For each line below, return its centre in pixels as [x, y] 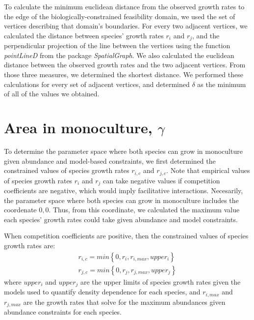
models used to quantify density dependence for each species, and [102, 292]
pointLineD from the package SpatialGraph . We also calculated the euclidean [119, 55]
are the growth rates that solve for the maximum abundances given [124, 302]
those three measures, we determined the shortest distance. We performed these [124, 74]
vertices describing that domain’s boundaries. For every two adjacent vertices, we [126, 26]
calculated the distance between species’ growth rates [84, 35]
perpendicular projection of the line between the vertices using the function [117, 45]
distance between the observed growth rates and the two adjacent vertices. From [125, 65]
